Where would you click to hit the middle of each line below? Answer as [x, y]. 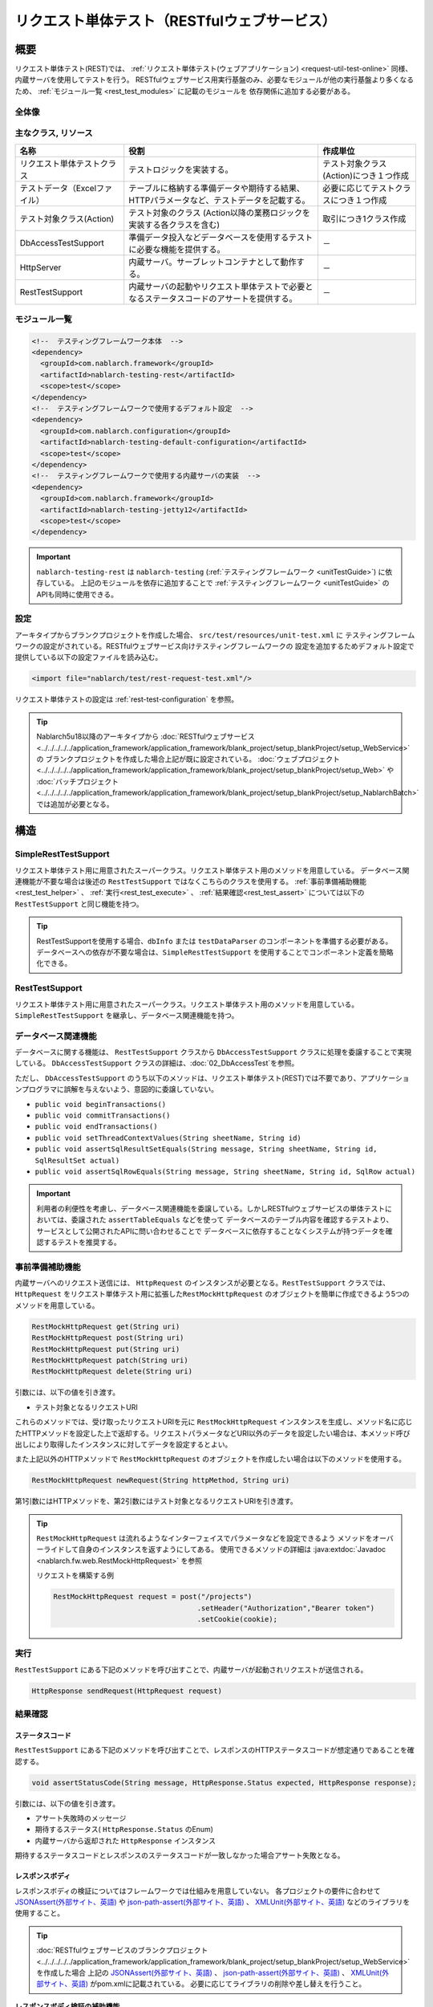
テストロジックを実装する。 [181, 169]
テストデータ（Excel [58, 188]
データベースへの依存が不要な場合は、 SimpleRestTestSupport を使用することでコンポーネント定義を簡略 [215, 952]
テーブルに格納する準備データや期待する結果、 [216, 188]
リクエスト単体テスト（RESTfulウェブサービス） [176, 21]
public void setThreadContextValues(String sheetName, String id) [168, 1138]
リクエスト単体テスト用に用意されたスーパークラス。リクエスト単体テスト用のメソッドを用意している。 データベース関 [212, 870]
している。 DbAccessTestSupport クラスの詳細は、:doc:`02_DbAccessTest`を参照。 [157, 1063]
